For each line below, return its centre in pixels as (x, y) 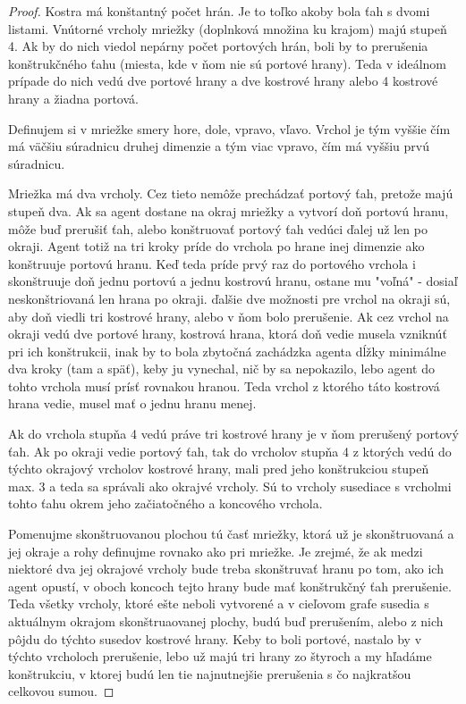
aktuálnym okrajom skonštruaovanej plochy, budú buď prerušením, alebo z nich (226, 621)
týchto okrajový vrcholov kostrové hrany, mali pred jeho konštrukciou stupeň (219, 469)
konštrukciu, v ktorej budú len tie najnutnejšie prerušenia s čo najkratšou (210, 673)
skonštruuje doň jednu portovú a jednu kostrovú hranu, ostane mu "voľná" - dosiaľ (233, 281)
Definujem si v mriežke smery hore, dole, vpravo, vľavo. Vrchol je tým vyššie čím (229, 128)
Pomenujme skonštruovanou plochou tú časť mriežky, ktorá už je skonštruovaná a (231, 534)
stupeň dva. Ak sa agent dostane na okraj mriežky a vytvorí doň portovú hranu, (229, 210)
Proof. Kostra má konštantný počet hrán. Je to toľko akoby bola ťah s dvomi (219, 11)
